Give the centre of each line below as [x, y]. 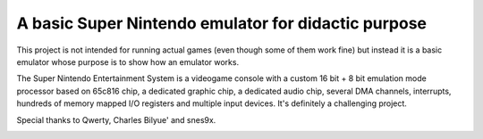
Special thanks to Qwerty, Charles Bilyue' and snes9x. [116, 119]
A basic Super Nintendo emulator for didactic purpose [222, 23]
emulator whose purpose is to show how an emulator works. [128, 61]
